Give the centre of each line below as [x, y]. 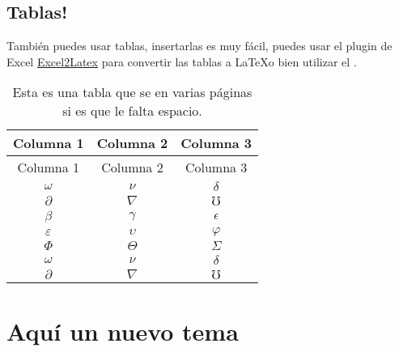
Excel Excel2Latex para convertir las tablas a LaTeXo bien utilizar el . [182, 61]
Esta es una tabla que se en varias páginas [132, 92]
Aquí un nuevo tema [123, 331]
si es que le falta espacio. [132, 111]
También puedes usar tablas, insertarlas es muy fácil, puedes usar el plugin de [199, 46]
